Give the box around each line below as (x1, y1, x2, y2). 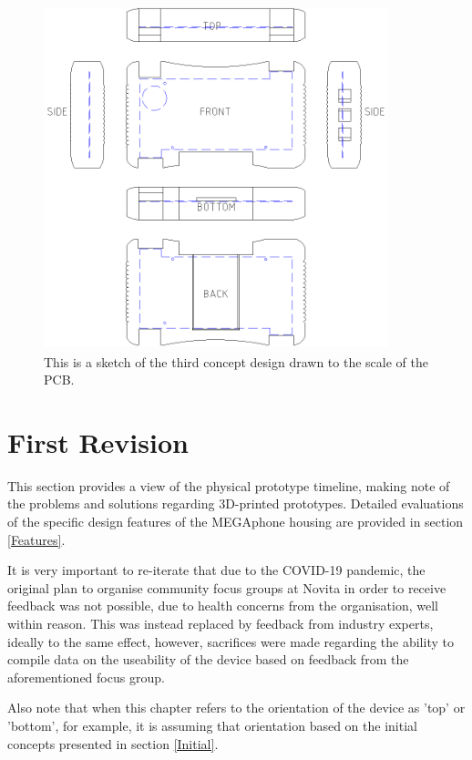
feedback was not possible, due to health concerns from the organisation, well (7, 596, 438, 615)
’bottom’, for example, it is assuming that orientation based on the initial (7, 715, 417, 734)
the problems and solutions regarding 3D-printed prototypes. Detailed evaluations (7, 494, 464, 513)
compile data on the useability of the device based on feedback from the (7, 650, 409, 669)
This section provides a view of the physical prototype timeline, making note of (7, 476, 450, 495)
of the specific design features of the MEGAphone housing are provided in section (7, 512, 464, 531)
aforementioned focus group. (7, 667, 165, 686)
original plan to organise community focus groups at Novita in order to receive (7, 578, 446, 597)
